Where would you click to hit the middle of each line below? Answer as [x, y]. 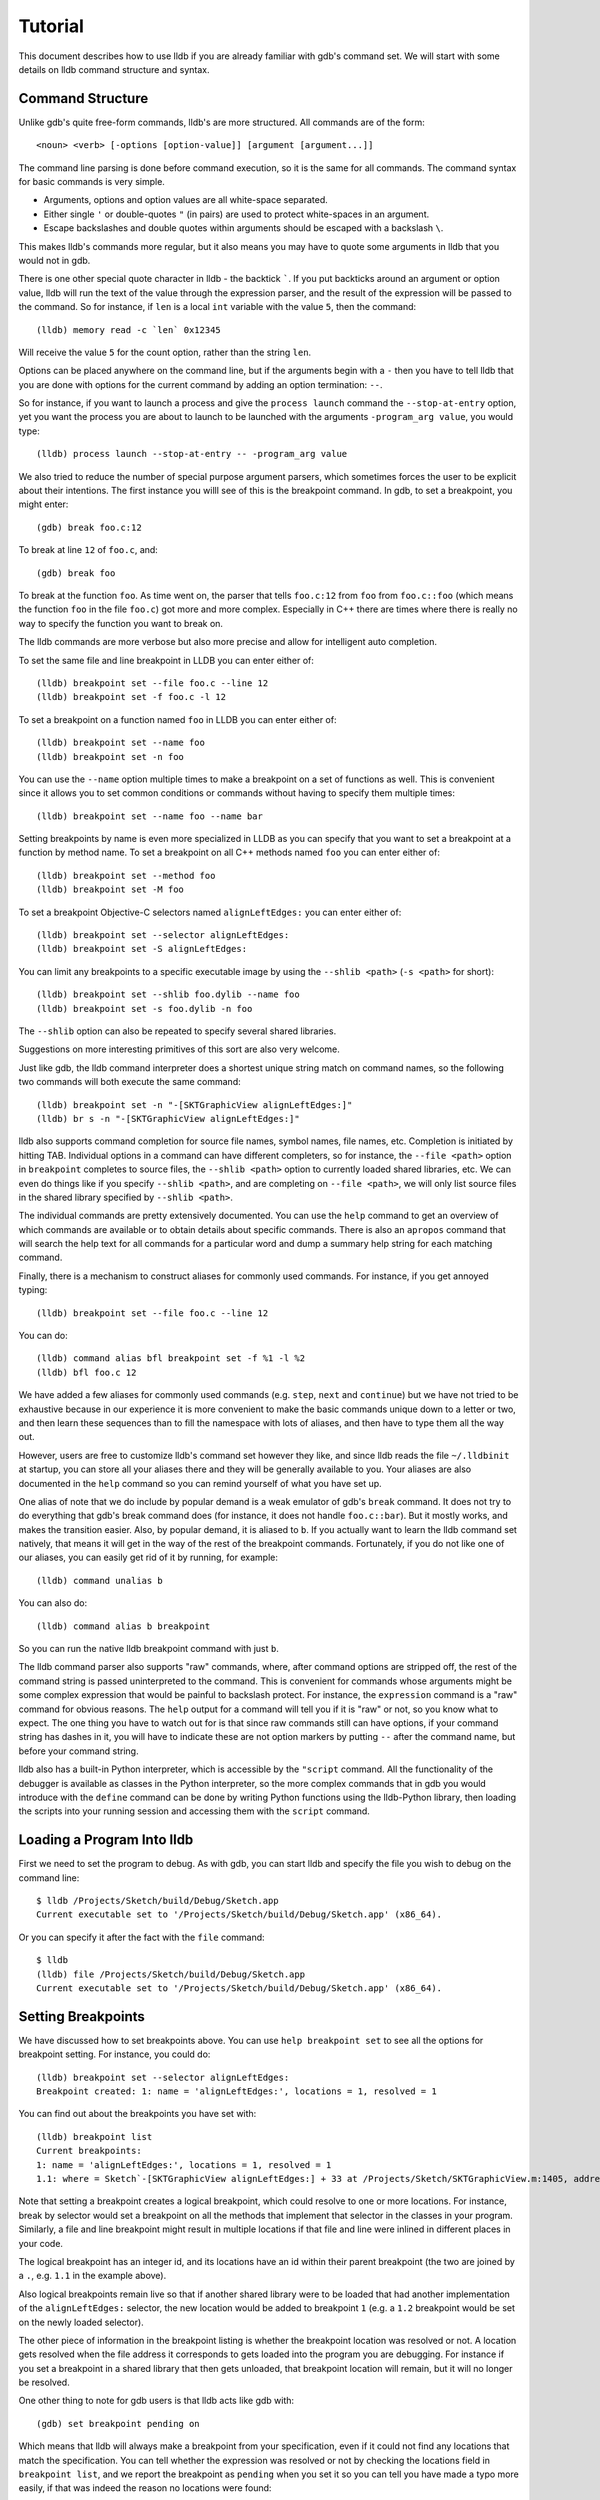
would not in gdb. [54, 260]
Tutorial [51, 26]
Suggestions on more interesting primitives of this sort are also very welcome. [179, 1049]
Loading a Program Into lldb [106, 1840]
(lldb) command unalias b [100, 1580]
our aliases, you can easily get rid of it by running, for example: [148, 1557]
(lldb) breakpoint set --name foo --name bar [150, 816]
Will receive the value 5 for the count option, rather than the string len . [165, 352]
